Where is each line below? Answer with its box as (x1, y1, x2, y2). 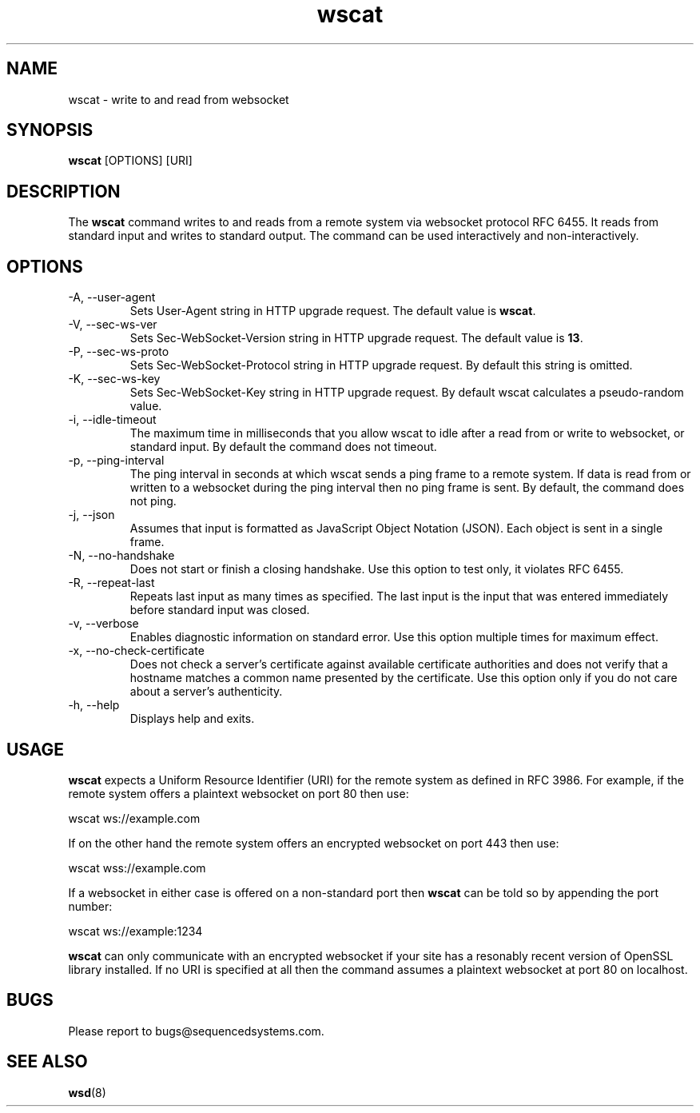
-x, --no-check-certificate (68, 644, 205, 658)
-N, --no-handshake (68, 549, 175, 563)
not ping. (129, 494, 177, 509)
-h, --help (68, 698, 120, 712)
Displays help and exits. (129, 712, 255, 726)
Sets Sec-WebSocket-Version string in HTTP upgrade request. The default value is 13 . (129, 331, 583, 345)
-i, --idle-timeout (68, 413, 157, 427)
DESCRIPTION (6, 181, 121, 201)
